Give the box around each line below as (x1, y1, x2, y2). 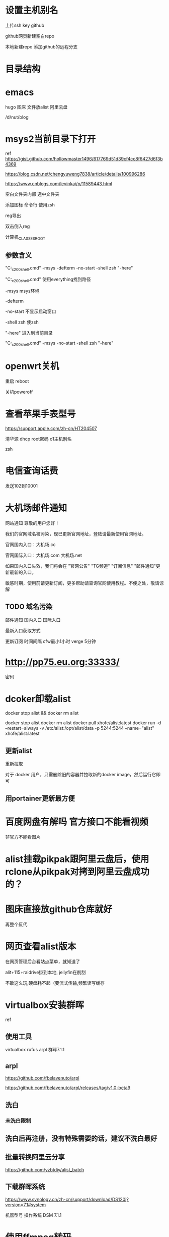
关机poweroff (5, 389, 33, 395)
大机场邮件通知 (5, 503, 67, 514)
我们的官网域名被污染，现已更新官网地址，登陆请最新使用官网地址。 (5, 530, 146, 536)
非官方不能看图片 (5, 834, 41, 840)
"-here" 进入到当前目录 (5, 330, 53, 336)
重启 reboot (5, 378, 29, 384)
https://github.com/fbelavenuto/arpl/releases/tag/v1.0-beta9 (5, 1085, 131, 1091)
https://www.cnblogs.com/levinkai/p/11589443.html (5, 181, 112, 187)
